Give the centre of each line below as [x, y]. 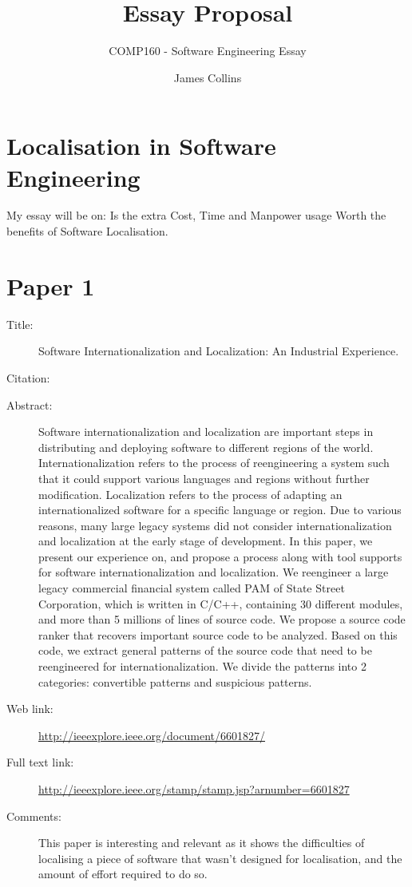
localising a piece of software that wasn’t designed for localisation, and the [220, 858]
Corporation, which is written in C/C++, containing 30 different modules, [221, 603]
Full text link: [40, 762]
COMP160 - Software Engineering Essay [208, 51]
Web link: [30, 709]
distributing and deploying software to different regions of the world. [206, 447]
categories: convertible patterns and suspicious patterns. [175, 681]
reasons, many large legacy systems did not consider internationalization [215, 525]
